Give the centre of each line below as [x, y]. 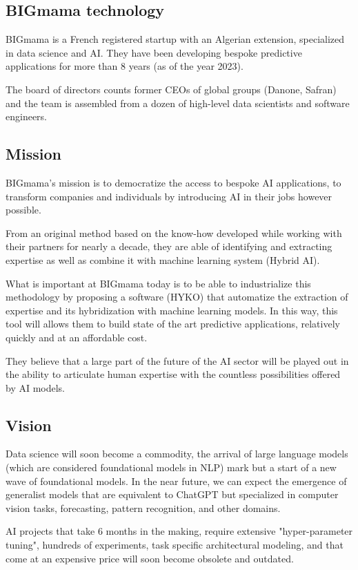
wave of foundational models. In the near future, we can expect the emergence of [176, 481]
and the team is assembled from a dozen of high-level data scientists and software [178, 103]
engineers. [27, 116]
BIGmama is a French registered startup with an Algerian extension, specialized [175, 39]
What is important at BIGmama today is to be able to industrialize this [158, 283]
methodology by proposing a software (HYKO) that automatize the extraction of [177, 297]
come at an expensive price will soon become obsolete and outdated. [150, 558]
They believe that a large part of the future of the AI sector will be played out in [177, 360]
